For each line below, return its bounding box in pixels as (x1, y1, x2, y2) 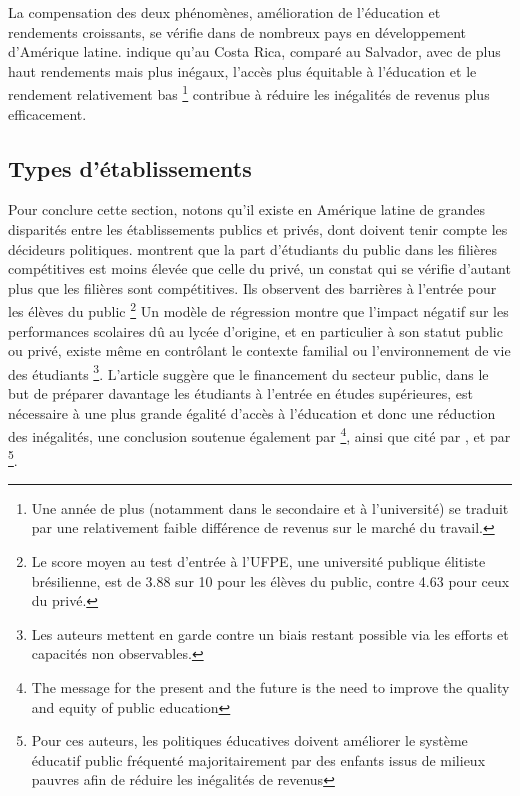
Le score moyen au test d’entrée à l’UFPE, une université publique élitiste (31, 550, 486, 571)
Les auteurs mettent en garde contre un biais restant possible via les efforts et (31, 623, 509, 644)
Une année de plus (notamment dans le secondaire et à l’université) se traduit (31, 497, 509, 518)
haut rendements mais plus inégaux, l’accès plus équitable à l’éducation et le (8, 60, 477, 81)
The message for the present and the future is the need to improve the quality (31, 676, 510, 697)
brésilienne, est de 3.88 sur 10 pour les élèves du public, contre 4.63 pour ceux (31, 570, 510, 591)
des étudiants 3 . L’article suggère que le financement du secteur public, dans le (8, 360, 489, 384)
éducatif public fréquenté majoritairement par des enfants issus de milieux (31, 749, 486, 770)
